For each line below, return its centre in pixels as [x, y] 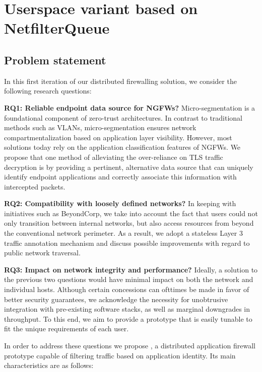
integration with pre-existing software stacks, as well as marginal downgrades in [127, 309]
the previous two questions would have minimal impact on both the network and [129, 279]
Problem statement [55, 60]
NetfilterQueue [57, 28]
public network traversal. [42, 253]
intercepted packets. [35, 186]
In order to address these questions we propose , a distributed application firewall [130, 346]
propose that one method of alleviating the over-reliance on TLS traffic [114, 157]
